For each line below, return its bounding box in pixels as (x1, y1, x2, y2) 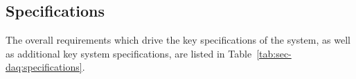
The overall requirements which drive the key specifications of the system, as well (6, 33, 350, 47)
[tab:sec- (256, 46, 292, 60)
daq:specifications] (6, 60, 82, 74)
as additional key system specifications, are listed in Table (6, 46, 252, 60)
